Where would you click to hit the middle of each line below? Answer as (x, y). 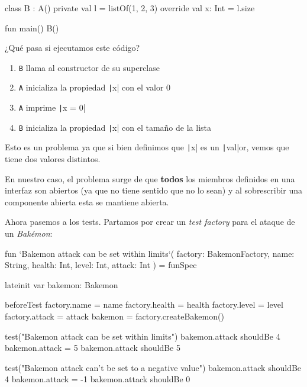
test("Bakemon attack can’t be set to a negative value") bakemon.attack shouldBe (153, 367)
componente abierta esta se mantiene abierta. (87, 201)
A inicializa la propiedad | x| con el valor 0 (95, 87)
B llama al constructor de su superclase (89, 67)
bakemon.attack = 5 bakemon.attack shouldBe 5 (93, 348)
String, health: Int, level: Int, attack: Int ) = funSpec (101, 265)
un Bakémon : (29, 233)
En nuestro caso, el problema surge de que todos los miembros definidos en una (150, 178)
